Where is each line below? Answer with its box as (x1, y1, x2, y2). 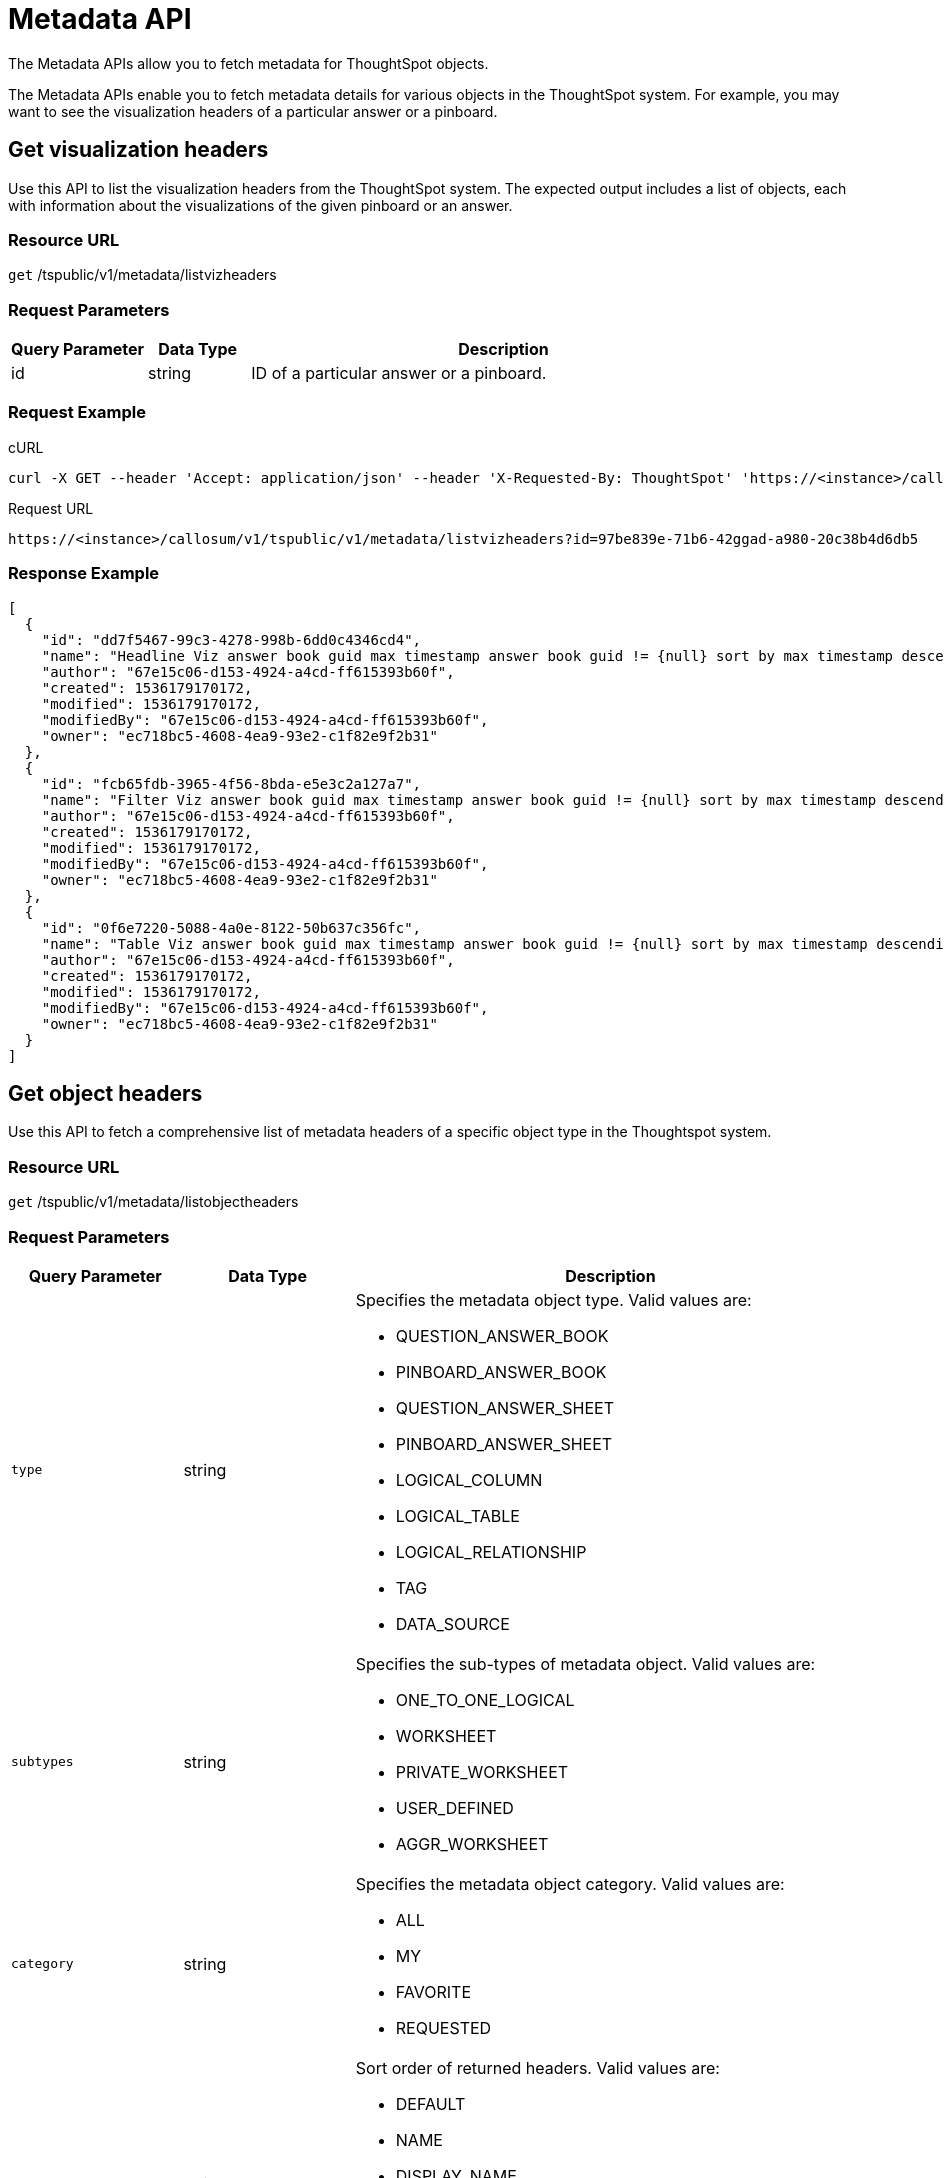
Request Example (8, 402, 146, 423)
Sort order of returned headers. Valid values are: (355, 2057, 720, 2078)
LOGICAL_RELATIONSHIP (395, 1541, 587, 1562)
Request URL (8, 499, 94, 517)
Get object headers (8, 1081, 203, 1107)
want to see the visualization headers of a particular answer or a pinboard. (8, 102, 498, 120)
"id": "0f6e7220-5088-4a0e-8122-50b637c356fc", (41, 919, 422, 936)
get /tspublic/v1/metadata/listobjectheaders (8, 1193, 299, 1211)
